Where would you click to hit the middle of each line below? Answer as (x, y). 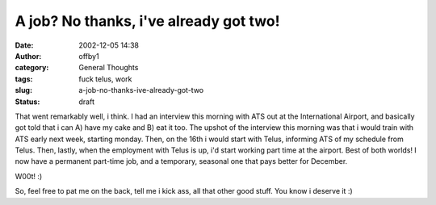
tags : (24, 79)
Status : (27, 102)
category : (32, 68)
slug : (23, 90)
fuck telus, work (105, 79)
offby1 (89, 56)
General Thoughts (109, 68)
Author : (28, 56)
